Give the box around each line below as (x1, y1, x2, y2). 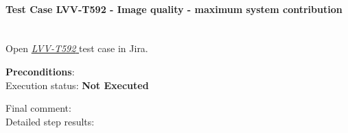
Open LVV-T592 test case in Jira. (5, 41, 148, 56)
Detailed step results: (5, 114, 95, 128)
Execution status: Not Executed (5, 77, 149, 92)
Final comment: (5, 101, 71, 115)
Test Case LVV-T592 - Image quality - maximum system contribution (5, 1, 343, 16)
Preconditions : (5, 64, 75, 78)
